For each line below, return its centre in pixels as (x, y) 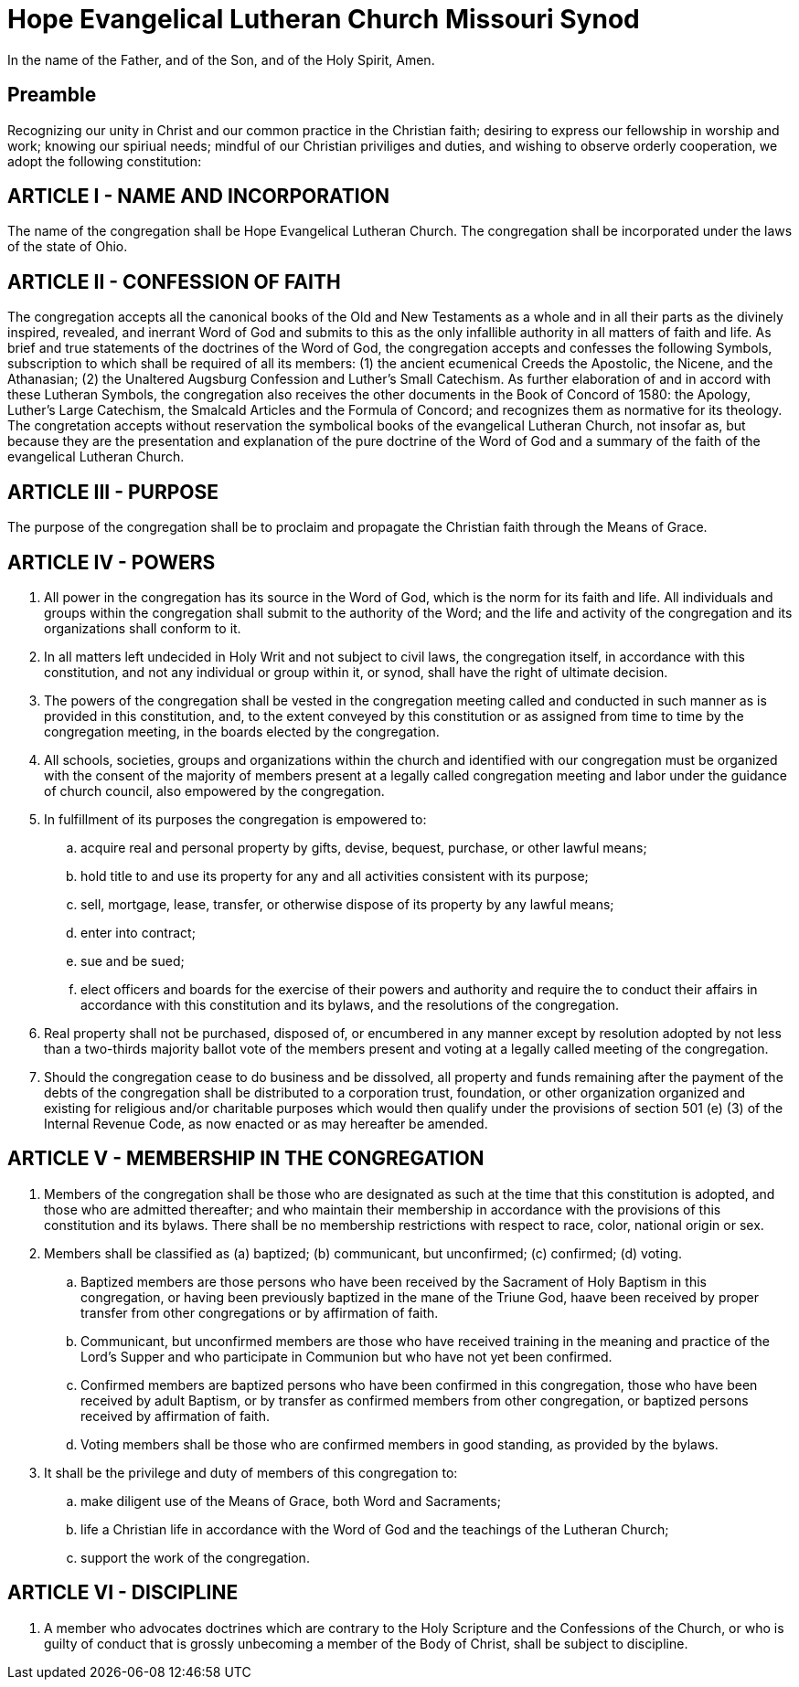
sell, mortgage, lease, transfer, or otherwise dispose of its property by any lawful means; (347, 904)
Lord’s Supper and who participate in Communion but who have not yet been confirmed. (346, 1356)
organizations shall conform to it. (143, 628)
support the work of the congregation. (195, 1557)
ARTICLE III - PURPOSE (113, 492)
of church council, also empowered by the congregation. (214, 790)
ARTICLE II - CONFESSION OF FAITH (174, 281)
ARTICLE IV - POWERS (112, 562)
